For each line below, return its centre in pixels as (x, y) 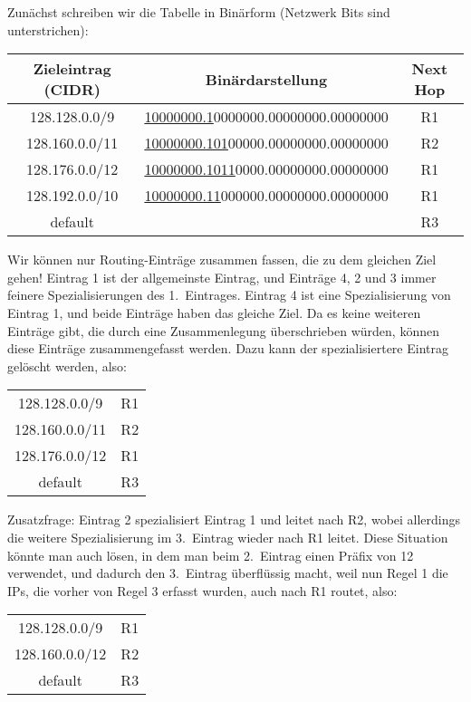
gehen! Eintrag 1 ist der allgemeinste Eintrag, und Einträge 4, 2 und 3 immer (222, 277)
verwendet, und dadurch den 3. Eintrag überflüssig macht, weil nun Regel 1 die (228, 573)
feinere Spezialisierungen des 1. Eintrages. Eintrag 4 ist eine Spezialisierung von (229, 295)
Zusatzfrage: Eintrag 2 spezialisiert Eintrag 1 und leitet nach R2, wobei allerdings (234, 519)
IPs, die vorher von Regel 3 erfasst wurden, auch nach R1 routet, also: (202, 590)
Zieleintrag (72, 69)
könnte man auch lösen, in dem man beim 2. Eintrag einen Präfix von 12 (211, 555)
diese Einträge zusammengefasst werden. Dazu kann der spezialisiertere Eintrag (228, 348)
